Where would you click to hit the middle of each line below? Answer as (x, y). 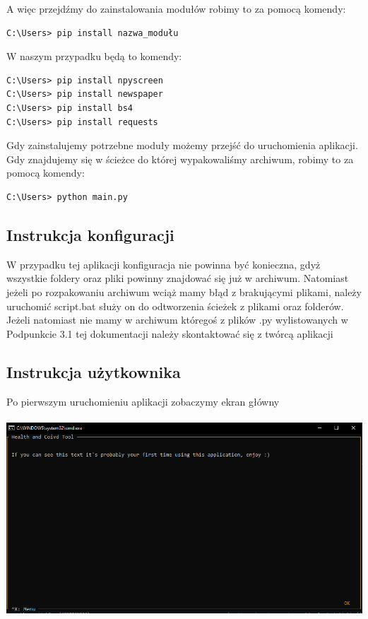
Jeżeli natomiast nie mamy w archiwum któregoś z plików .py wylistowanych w (177, 320)
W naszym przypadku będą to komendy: (94, 56)
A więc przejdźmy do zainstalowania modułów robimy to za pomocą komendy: (176, 8)
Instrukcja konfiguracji (90, 234)
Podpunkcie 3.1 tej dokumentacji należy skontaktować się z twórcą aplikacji (170, 333)
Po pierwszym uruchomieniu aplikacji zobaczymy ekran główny (143, 401)
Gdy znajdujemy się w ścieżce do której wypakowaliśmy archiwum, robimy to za (180, 159)
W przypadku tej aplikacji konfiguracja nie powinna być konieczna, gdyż (164, 264)
